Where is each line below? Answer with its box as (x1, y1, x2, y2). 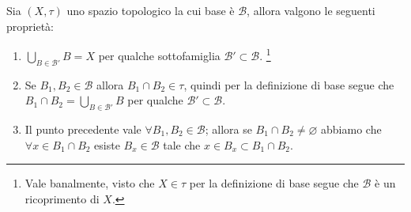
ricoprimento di (25, 190, 100, 206)
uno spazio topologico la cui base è (66, 2, 235, 18)
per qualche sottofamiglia (98, 47, 221, 63)
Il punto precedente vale (25, 121, 141, 138)
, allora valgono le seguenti (247, 2, 375, 18)
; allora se (205, 121, 252, 138)
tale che (163, 136, 201, 153)
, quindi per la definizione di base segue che (183, 76, 394, 93)
